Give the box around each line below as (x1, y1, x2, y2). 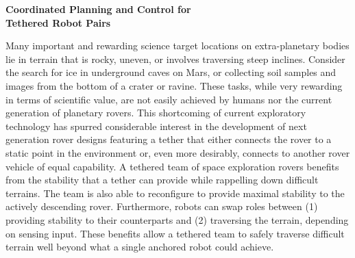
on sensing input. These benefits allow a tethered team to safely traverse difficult (5, 226, 345, 240)
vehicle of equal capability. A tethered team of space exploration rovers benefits (5, 159, 339, 173)
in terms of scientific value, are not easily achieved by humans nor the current (5, 92, 332, 106)
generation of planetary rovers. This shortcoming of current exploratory (5, 105, 306, 120)
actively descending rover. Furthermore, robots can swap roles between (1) (5, 199, 318, 214)
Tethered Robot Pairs (5, 15, 111, 29)
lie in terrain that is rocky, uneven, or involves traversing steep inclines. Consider (5, 51, 345, 66)
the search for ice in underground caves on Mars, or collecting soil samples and (5, 65, 336, 79)
